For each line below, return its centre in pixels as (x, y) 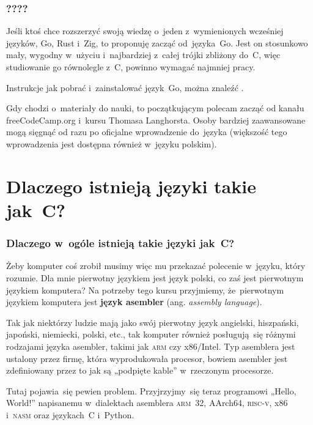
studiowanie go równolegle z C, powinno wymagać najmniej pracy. (131, 67)
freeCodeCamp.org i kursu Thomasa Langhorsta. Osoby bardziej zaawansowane (156, 120)
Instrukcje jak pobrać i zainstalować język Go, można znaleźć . (125, 87)
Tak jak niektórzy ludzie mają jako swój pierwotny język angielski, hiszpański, (153, 322)
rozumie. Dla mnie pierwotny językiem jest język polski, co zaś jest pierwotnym (155, 277)
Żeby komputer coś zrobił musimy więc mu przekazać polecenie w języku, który (156, 266)
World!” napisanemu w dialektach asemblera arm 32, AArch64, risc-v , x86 (147, 403)
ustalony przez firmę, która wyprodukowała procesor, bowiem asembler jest (147, 358)
